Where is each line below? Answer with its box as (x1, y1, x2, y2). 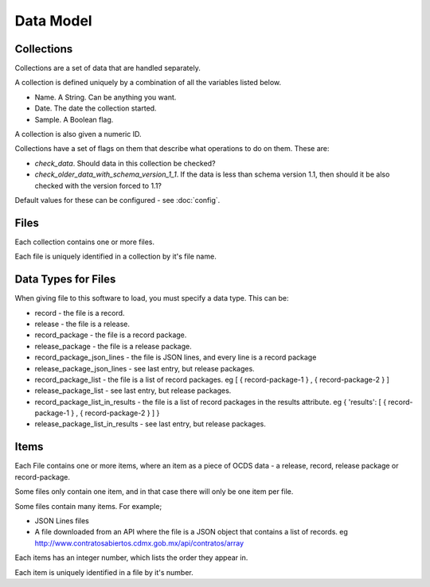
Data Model (14, 12, 92, 29)
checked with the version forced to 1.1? (34, 181, 162, 190)
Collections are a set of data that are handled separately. (14, 64, 201, 73)
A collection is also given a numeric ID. (14, 130, 142, 139)
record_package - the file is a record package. (34, 330, 187, 340)
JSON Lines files (34, 515, 89, 525)
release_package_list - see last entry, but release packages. (34, 386, 232, 395)
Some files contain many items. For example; (14, 501, 162, 511)
